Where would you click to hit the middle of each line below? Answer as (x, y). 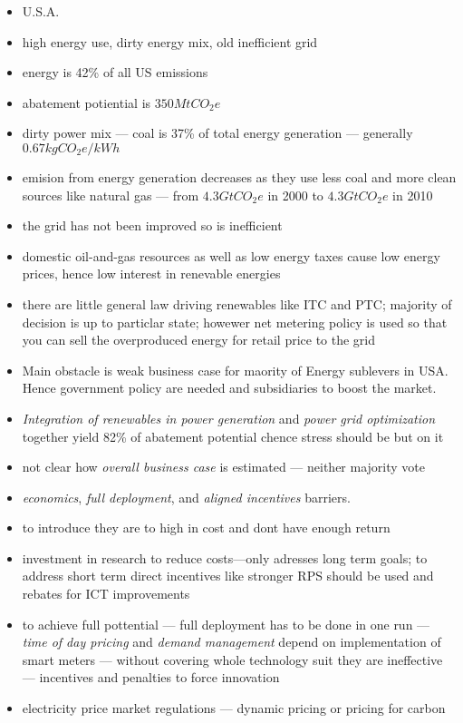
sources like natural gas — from (111, 195)
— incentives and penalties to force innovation (151, 677)
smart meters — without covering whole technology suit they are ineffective (232, 659)
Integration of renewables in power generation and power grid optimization (229, 418)
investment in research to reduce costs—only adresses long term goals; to (225, 557)
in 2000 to (295, 195)
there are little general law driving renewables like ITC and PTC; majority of (237, 303)
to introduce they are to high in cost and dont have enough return (206, 528)
